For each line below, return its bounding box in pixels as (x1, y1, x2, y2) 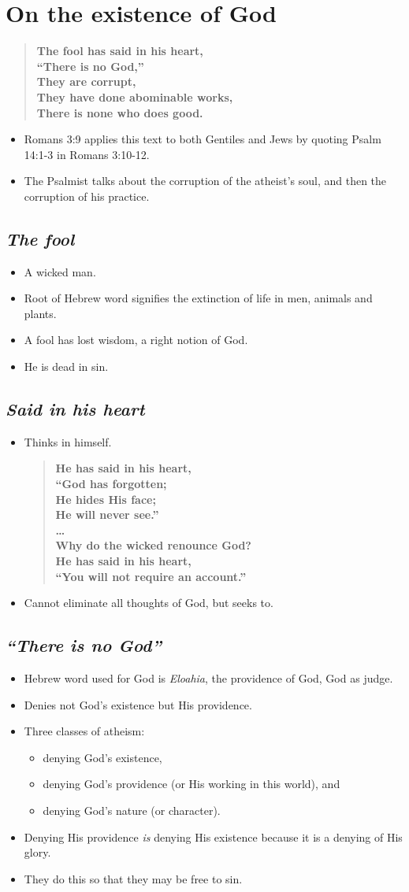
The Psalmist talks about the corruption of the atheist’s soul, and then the (24, 172, 387, 189)
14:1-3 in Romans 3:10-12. (24, 146, 150, 162)
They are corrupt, (36, 73, 136, 90)
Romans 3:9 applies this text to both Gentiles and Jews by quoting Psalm (24, 131, 381, 147)
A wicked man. (24, 263, 96, 279)
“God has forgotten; (55, 476, 167, 492)
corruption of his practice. (24, 187, 150, 204)
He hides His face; (55, 490, 156, 507)
